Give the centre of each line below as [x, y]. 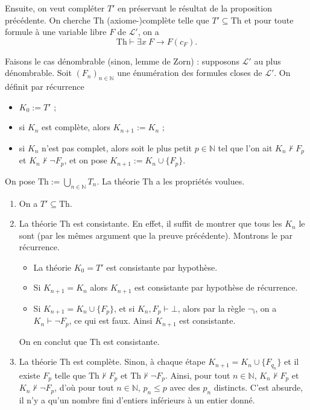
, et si [124, 308]
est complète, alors [76, 127]
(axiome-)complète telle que [158, 20]
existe [30, 375]
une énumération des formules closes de [190, 73]
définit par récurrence [45, 87]
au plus [267, 61]
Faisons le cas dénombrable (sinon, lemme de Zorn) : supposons [122, 61]
